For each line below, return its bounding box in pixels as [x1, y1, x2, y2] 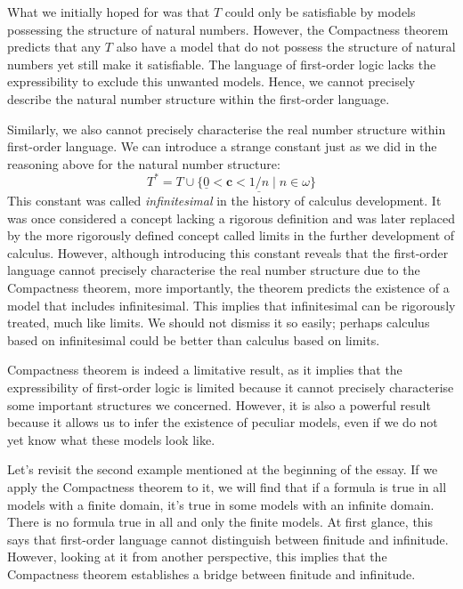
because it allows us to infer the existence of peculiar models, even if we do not [7, 413, 438, 432]
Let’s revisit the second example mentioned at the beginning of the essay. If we [7, 460, 438, 479]
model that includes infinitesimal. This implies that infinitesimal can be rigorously [7, 295, 456, 314]
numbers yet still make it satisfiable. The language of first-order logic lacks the [7, 54, 436, 73]
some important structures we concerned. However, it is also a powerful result [7, 395, 431, 414]
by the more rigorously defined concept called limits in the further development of [7, 226, 455, 245]
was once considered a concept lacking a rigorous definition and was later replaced [7, 208, 455, 227]
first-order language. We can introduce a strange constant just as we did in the [7, 137, 437, 156]
